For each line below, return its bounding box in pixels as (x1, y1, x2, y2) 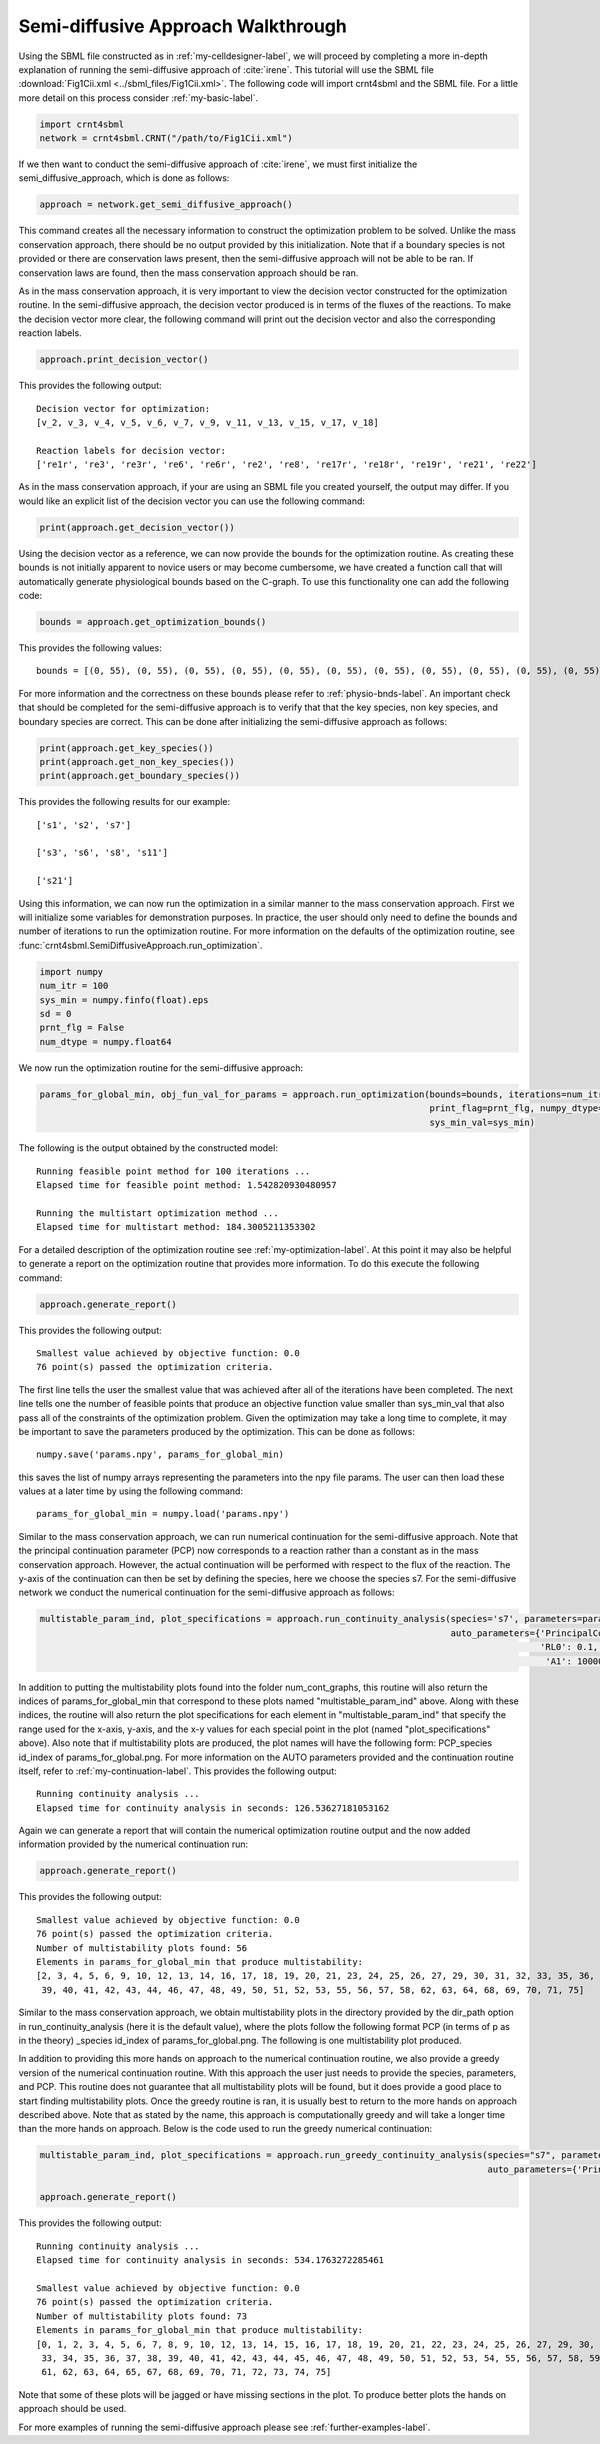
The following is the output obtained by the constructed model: (18, 1142, 279, 1154)
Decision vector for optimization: (36, 403, 211, 414)
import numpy (39, 966, 104, 977)
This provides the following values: (18, 641, 162, 654)
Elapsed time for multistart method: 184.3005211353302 (36, 1221, 316, 1233)
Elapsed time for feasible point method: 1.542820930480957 (36, 1180, 337, 1191)
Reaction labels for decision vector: (36, 445, 227, 456)
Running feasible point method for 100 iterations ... (36, 1165, 311, 1177)
